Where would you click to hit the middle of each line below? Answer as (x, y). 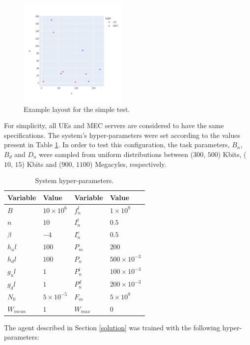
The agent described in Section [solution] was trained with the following (112, 327)
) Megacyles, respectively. (128, 164)
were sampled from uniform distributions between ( (116, 154)
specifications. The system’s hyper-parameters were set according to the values (122, 135)
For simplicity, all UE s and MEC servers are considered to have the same (114, 125)
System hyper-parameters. (74, 180)
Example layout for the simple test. (77, 109)
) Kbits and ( (42, 164)
